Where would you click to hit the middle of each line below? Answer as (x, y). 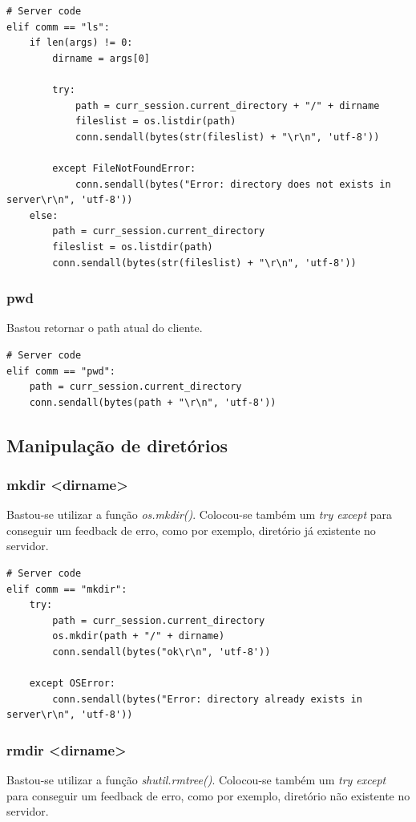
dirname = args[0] (101, 58)
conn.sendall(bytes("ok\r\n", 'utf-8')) (162, 652)
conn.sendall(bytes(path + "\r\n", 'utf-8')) (153, 402)
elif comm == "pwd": (61, 371)
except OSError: (73, 684)
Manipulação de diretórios (117, 445)
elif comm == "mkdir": (67, 589)
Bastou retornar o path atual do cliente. (105, 328)
